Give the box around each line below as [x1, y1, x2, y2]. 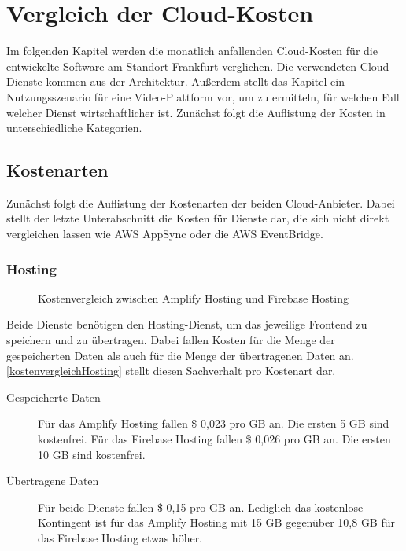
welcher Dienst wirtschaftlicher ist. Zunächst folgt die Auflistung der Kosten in [6, 104, 386, 120]
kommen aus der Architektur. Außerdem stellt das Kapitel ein [46, 73, 345, 90]
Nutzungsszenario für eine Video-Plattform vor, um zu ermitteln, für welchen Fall [6, 88, 400, 105]
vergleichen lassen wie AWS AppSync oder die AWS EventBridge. [6, 226, 323, 242]
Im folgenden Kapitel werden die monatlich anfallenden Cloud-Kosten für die [6, 42, 378, 59]
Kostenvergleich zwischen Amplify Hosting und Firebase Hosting [38, 289, 349, 306]
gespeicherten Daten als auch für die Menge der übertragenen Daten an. [6, 347, 354, 363]
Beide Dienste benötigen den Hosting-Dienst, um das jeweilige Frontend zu [6, 316, 367, 332]
